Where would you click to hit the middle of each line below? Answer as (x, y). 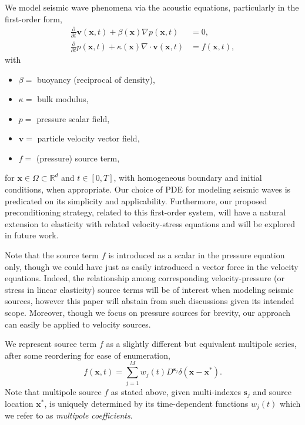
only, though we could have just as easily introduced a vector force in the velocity (152, 266)
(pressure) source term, (78, 158)
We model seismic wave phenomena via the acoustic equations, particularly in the (152, 7)
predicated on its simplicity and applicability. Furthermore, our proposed (136, 200)
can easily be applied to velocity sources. (78, 324)
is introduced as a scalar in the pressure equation (197, 255)
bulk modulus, (63, 99)
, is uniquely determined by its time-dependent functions (146, 403)
